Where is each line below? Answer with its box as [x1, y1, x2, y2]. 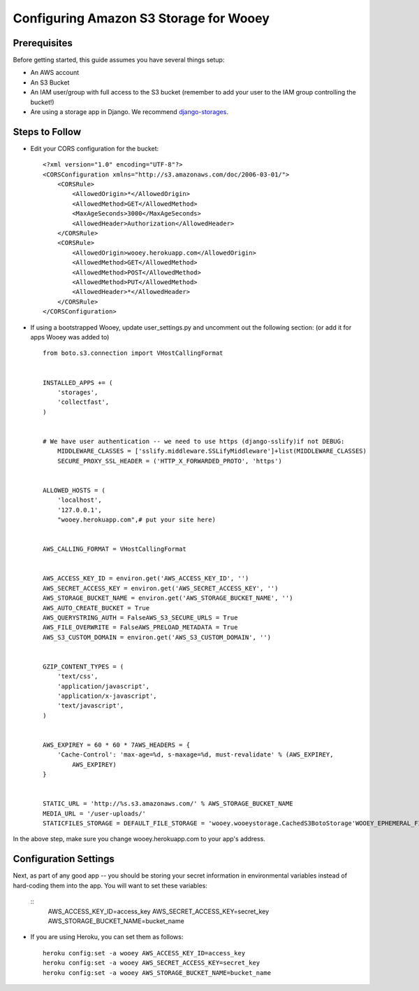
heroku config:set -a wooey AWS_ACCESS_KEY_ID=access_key [43, 949, 246, 957]
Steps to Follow [13, 126, 82, 138]
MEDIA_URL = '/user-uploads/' [43, 809, 147, 817]
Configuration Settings [13, 853, 115, 865]
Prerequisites [13, 37, 73, 49]
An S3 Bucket [30, 78, 70, 87]
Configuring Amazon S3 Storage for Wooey [13, 10, 270, 26]
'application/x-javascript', [57, 692, 157, 700]
